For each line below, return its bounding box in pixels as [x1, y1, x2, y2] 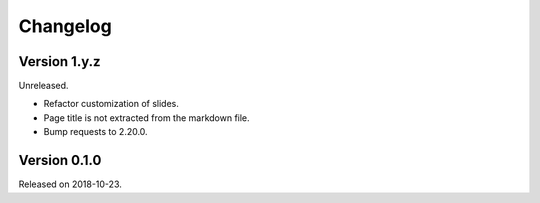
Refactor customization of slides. [43, 98, 180, 110]
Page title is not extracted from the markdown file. [43, 111, 250, 124]
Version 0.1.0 [18, 152, 102, 169]
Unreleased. [18, 80, 69, 92]
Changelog [18, 15, 112, 37]
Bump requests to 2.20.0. [43, 126, 149, 138]
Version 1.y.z [18, 53, 101, 70]
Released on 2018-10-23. [18, 178, 122, 190]
